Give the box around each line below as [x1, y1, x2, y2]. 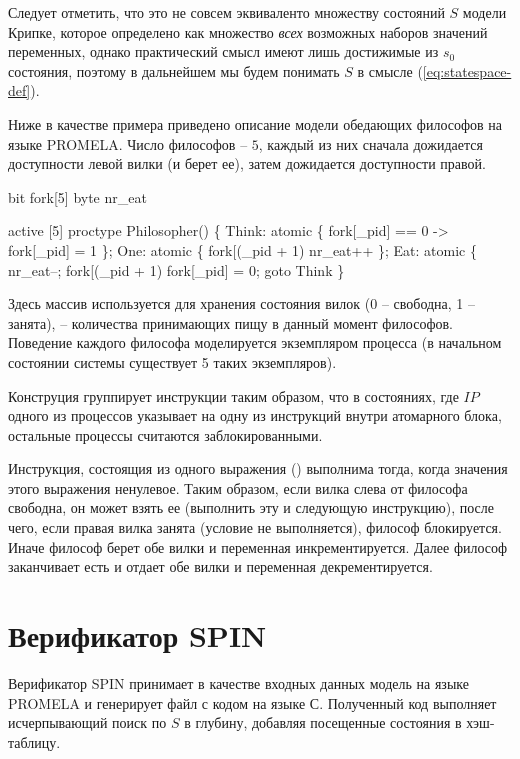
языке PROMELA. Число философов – [8, 133, 248, 154]
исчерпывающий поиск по [8, 712, 167, 733]
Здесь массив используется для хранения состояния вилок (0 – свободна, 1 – [8, 293, 476, 314]
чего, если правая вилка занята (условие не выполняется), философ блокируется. [8, 517, 502, 538]
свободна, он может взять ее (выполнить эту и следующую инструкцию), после [8, 497, 494, 518]
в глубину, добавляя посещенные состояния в [184, 712, 462, 733]
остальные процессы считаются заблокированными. [8, 424, 323, 445]
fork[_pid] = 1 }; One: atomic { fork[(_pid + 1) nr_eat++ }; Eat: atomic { [8, 239, 477, 260]
